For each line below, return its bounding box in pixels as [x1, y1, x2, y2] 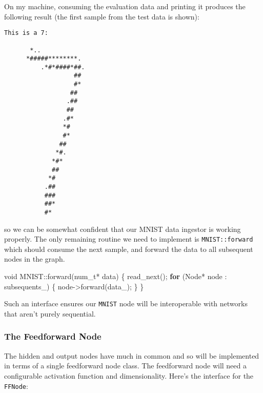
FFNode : [4, 380, 28, 391]
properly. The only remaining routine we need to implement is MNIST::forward [4, 233, 253, 244]
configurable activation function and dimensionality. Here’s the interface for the [4, 370, 254, 381]
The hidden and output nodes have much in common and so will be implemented [4, 350, 259, 361]
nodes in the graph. [4, 253, 65, 264]
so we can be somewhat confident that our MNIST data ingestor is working [4, 223, 241, 234]
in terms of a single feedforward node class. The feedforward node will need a [4, 360, 247, 371]
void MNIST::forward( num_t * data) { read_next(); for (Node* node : [4, 271, 227, 282]
